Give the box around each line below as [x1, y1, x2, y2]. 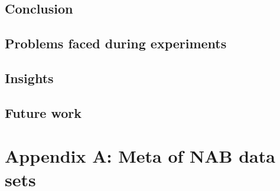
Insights [5, 68, 54, 87]
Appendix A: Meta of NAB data [5, 144, 275, 168]
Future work [5, 103, 82, 121]
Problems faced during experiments [5, 34, 227, 52]
